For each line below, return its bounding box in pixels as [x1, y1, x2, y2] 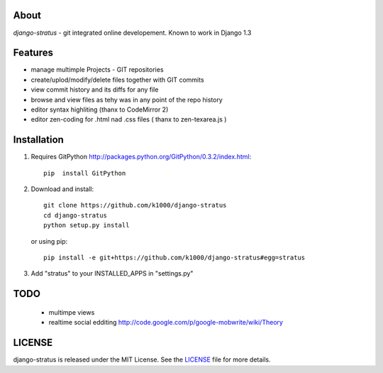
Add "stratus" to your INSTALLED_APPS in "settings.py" [30, 269, 194, 278]
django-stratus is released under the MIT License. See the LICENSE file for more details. [13, 355, 271, 364]
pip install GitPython [43, 169, 126, 177]
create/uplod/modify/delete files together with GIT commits [30, 75, 205, 84]
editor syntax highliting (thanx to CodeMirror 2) [30, 105, 169, 114]
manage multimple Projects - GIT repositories [30, 65, 164, 74]
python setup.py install [43, 221, 130, 229]
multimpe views [48, 308, 95, 316]
